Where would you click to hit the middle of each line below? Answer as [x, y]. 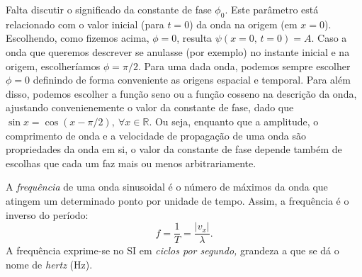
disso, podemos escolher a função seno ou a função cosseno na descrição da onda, [181, 93]
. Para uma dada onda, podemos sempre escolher [244, 66]
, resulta [194, 38]
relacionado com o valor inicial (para [85, 24]
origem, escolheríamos [53, 66]
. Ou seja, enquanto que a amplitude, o [234, 121]
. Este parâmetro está [272, 9]
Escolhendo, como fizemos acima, [78, 38]
